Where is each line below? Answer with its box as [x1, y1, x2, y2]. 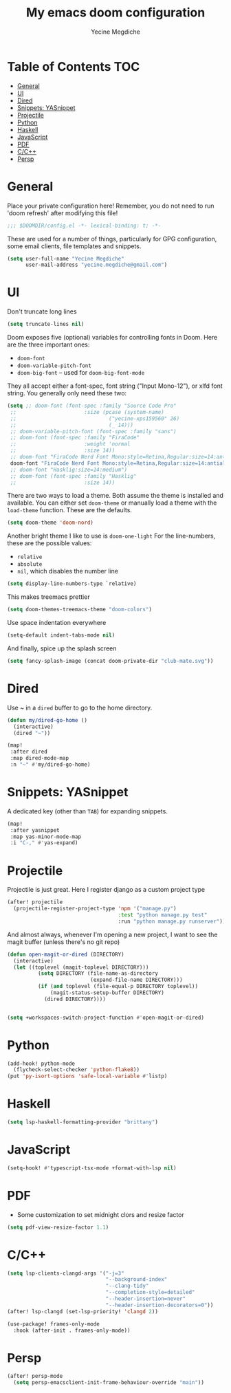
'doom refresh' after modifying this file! [7, 208, 118, 217]
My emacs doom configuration [25, 5, 206, 21]
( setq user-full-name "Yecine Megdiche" [7, 255, 125, 262]
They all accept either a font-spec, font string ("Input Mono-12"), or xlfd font [7, 382, 223, 390]
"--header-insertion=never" [105, 1295, 186, 1302]
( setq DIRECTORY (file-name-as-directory [37, 970, 158, 977]
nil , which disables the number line [16, 567, 119, 575]
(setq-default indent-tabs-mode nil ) [7, 632, 115, 639]
